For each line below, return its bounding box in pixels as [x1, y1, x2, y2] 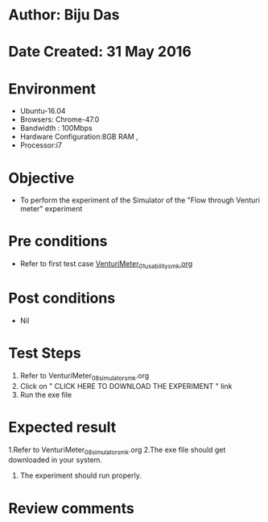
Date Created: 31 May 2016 [8, 43, 192, 61]
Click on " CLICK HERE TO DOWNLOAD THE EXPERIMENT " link [19, 381, 233, 390]
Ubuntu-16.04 [19, 106, 66, 116]
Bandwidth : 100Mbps [19, 123, 93, 133]
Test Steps [8, 345, 82, 362]
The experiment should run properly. [19, 470, 142, 481]
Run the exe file [19, 390, 72, 399]
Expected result [8, 418, 117, 436]
